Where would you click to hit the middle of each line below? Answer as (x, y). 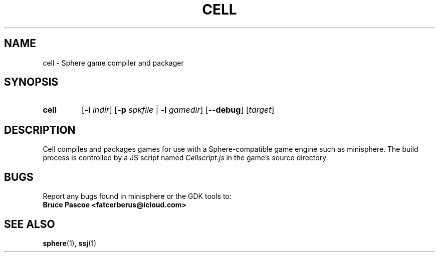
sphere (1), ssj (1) (70, 243)
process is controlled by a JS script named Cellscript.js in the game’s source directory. (185, 158)
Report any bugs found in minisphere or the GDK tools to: (137, 196)
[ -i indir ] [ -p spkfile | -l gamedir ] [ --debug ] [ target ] (178, 110)
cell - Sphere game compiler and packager (113, 63)
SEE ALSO (30, 224)
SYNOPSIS (31, 82)
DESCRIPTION (40, 130)
